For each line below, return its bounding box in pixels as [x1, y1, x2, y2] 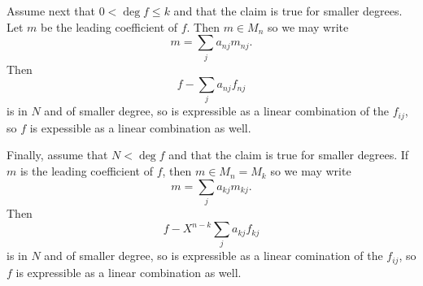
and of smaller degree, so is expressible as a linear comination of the [44, 247, 383, 264]
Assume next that [7, 2, 96, 19]
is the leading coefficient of [20, 162, 153, 180]
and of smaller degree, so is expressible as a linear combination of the [44, 102, 390, 119]
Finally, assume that [7, 146, 108, 163]
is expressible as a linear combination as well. [15, 263, 242, 280]
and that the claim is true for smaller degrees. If [168, 146, 409, 163]
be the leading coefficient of [41, 18, 178, 35]
